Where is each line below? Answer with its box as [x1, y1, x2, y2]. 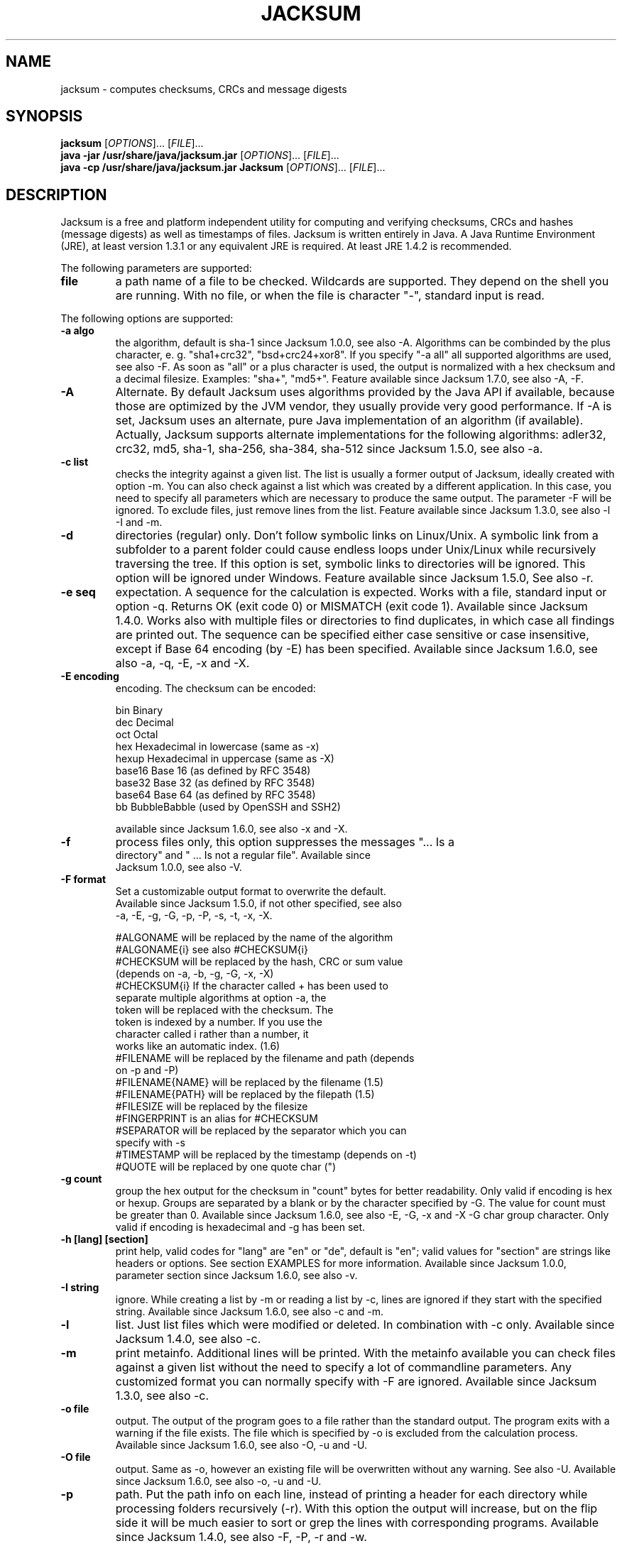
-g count [60, 1173, 102, 1185]
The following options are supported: [60, 312, 234, 325]
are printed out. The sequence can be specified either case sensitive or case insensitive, [115, 627, 589, 642]
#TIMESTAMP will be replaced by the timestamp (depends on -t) [115, 1148, 417, 1161]
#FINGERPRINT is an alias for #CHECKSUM [115, 1112, 318, 1125]
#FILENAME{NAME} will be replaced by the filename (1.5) [115, 1076, 384, 1089]
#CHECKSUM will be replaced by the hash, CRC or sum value [115, 955, 403, 968]
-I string [60, 1281, 99, 1294]
